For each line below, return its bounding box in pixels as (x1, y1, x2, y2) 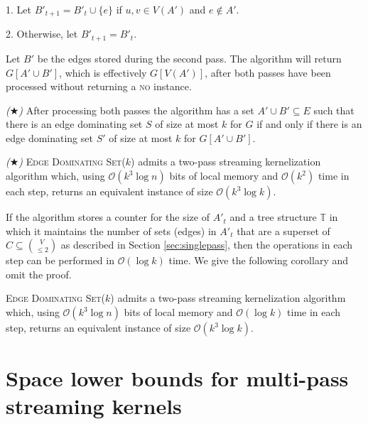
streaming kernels (6, 391, 182, 420)
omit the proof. (6, 266, 72, 281)
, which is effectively (59, 65, 147, 80)
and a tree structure (229, 210, 317, 224)
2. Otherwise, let (6, 26, 78, 41)
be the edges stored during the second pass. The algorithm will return (37, 50, 342, 65)
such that (313, 102, 355, 117)
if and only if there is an (256, 116, 362, 131)
